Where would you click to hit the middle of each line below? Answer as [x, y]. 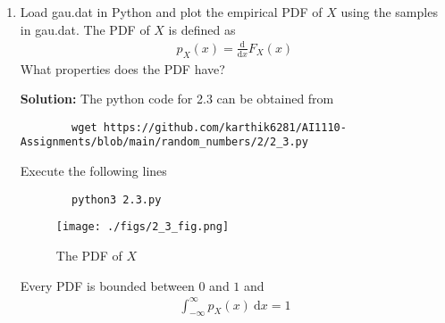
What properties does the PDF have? [122, 68]
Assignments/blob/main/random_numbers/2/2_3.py [164, 142]
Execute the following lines [93, 171]
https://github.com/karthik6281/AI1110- [225, 127]
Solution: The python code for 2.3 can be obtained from [177, 99]
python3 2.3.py [117, 199]
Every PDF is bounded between [107, 285]
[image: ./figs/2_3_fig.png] [143, 227]
